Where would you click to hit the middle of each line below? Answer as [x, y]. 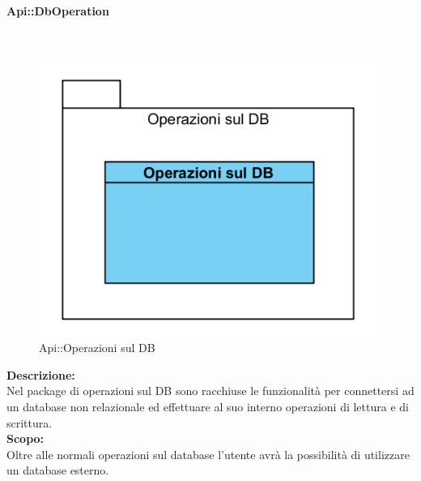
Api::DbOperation [58, 10]
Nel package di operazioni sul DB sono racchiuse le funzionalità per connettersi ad [210, 391]
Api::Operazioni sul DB [97, 348]
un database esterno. [58, 470]
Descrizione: [41, 374]
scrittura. [30, 422]
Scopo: [26, 438]
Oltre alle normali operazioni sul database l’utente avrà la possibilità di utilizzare [208, 454]
